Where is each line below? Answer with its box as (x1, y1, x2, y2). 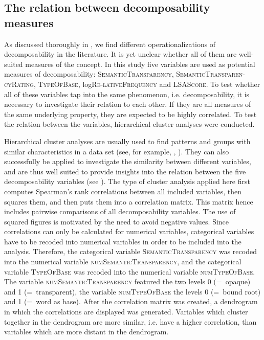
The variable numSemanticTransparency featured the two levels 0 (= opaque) (4, 276, 251, 287)
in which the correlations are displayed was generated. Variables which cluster (4, 306, 248, 317)
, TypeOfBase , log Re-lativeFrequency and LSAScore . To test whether (33, 78, 260, 89)
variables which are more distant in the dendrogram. (4, 326, 169, 337)
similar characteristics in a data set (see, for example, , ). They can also (4, 146, 229, 156)
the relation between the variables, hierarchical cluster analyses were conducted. (4, 119, 255, 129)
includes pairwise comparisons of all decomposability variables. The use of (4, 206, 236, 217)
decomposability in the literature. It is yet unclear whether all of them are (4, 49, 237, 59)
